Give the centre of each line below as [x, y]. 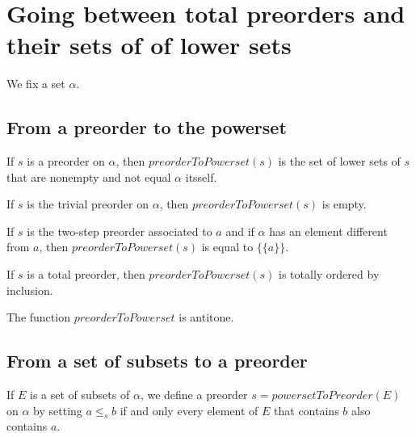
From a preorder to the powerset [147, 127]
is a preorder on [66, 161]
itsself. [201, 176]
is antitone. [206, 317]
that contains [307, 410]
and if [240, 231]
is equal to [227, 247]
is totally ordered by [329, 274]
